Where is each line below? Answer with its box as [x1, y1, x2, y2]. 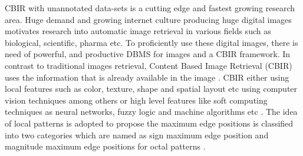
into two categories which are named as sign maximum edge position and [5, 128, 269, 141]
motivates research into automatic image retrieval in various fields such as [5, 25, 271, 37]
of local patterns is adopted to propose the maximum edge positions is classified [5, 117, 294, 129]
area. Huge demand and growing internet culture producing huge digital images [5, 13, 292, 25]
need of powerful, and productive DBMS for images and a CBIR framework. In [5, 48, 291, 60]
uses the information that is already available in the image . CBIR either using [5, 71, 289, 83]
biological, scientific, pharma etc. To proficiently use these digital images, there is [5, 36, 298, 48]
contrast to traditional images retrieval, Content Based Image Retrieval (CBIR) [5, 59, 292, 71]
